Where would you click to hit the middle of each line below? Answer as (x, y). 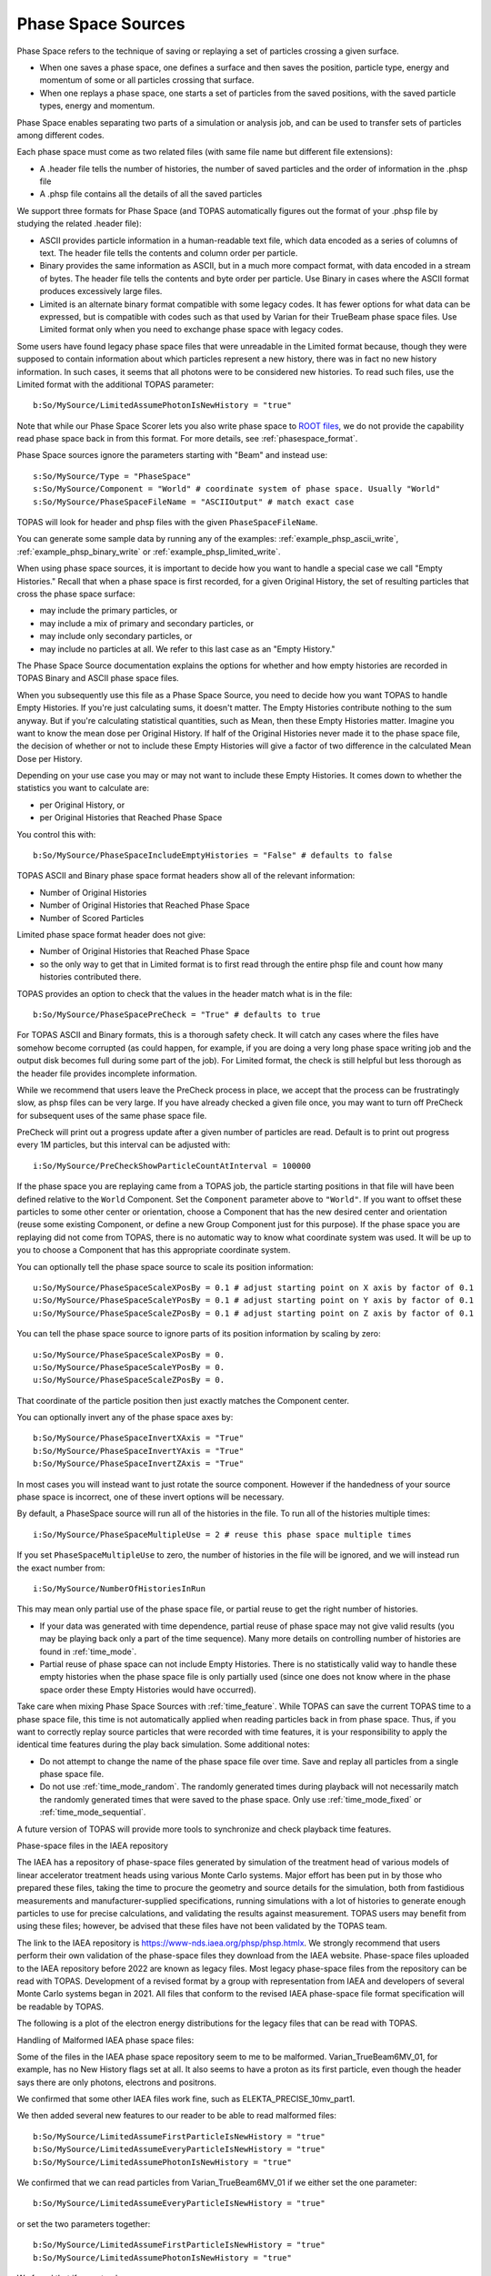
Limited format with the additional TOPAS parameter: (115, 384)
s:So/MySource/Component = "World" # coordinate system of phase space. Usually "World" (237, 489)
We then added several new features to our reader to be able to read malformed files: (176, 2116)
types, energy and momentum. (97, 106)
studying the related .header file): (79, 224)
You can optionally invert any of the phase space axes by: (125, 1417)
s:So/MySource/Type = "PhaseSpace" (112, 476)
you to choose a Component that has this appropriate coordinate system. (154, 1250)
